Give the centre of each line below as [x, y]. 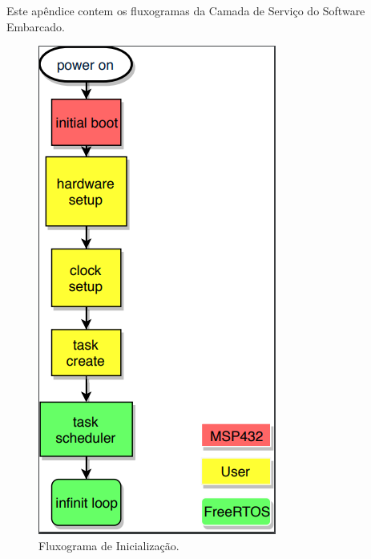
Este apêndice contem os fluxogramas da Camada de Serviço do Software [186, 10]
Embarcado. [36, 26]
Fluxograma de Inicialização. [109, 545]
